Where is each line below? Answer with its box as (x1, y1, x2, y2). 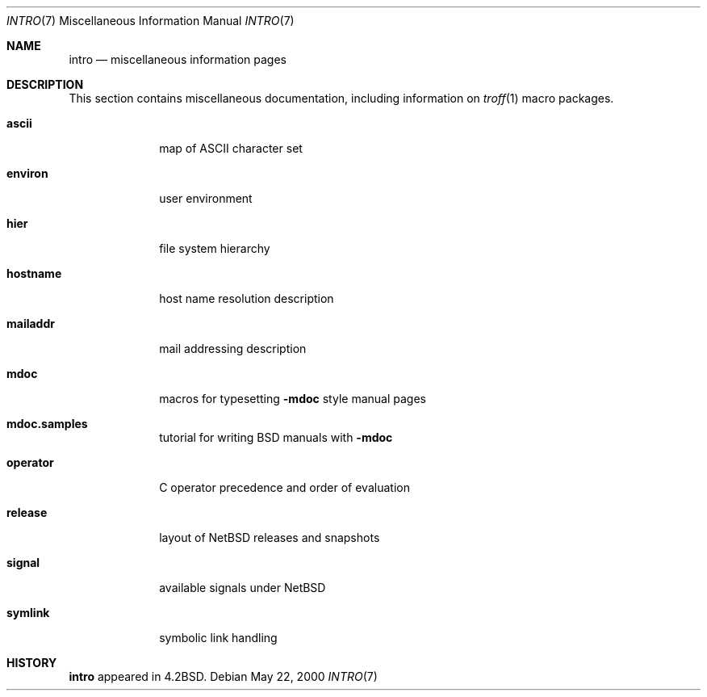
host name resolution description (159, 292, 334, 305)
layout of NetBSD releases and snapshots (159, 531, 380, 544)
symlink (6, 606, 50, 619)
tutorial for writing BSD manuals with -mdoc (159, 430, 393, 444)
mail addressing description (159, 342, 307, 355)
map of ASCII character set (159, 141, 303, 155)
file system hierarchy (159, 241, 270, 255)
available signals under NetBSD (159, 581, 326, 594)
